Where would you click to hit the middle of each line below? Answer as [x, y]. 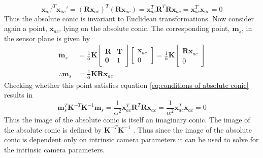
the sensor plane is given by [47, 38]
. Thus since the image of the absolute [192, 129]
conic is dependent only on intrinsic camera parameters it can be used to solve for [131, 139]
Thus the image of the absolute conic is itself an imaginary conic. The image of [127, 119]
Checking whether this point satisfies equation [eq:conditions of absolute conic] [126, 85]
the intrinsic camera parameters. [55, 149]
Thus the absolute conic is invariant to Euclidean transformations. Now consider [129, 18]
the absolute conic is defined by [53, 129]
